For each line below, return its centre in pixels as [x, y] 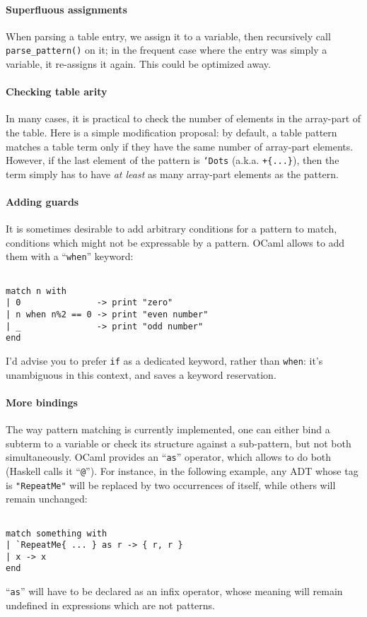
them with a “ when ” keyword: [70, 256]
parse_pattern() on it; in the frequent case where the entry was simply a [167, 50]
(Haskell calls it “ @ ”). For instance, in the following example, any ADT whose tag [182, 470]
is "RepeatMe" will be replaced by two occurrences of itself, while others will [171, 484]
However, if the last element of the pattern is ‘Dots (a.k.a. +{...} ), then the [173, 160]
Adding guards [42, 202]
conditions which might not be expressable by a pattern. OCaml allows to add [175, 242]
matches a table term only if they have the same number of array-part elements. [180, 146]
